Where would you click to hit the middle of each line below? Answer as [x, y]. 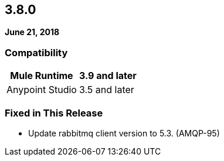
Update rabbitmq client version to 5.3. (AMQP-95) [124, 133]
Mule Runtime [42, 76]
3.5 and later [106, 90]
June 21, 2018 [32, 32]
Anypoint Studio [42, 90]
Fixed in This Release [54, 113]
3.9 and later [108, 76]
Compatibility [36, 52]
